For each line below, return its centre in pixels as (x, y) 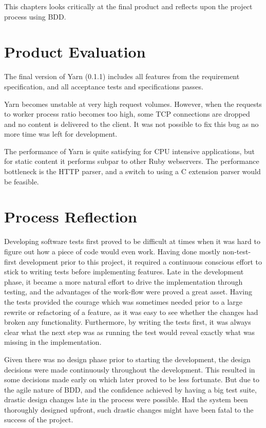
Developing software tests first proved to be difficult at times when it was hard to (132, 241)
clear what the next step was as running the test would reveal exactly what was (130, 332)
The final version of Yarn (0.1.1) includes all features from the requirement (122, 76)
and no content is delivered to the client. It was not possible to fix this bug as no (131, 124)
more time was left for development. (61, 134)
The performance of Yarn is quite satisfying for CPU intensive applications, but (130, 151)
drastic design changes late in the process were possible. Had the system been (126, 399)
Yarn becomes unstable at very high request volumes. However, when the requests (133, 104)
